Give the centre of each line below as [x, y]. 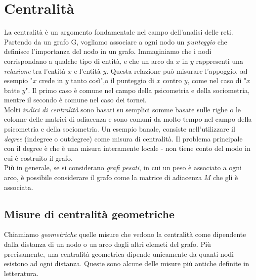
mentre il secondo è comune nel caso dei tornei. [75, 100]
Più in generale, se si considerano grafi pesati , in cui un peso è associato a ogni [123, 167]
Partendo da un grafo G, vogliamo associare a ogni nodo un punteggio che [116, 41]
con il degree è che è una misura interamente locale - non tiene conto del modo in [127, 148]
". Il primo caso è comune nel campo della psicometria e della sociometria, [137, 90]
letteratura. [21, 273]
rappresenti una [219, 61]
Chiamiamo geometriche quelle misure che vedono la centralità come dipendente [125, 234]
